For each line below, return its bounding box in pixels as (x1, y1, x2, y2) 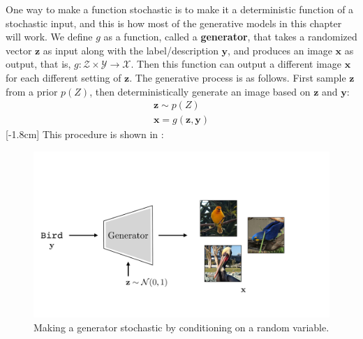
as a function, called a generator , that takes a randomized (103, 29, 357, 44)
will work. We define (6, 29, 93, 44)
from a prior (6, 84, 58, 98)
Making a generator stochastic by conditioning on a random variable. (34, 319, 329, 334)
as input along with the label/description (43, 43, 218, 57)
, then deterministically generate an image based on (89, 84, 311, 98)
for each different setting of (6, 70, 121, 84)
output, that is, (6, 56, 71, 71)
